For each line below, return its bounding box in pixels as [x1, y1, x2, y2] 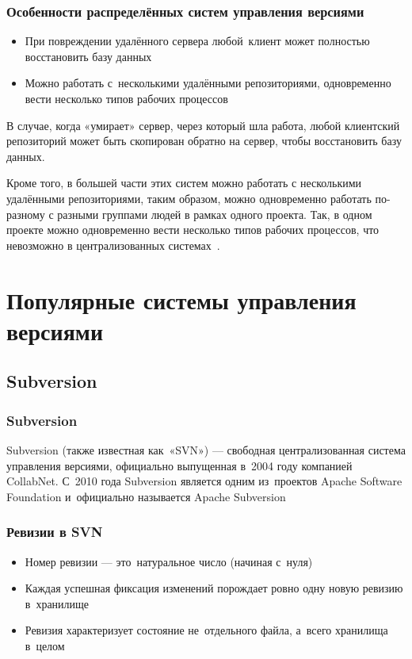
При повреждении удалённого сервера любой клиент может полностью [25, 33, 370, 49]
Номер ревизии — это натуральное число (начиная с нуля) [25, 553, 313, 569]
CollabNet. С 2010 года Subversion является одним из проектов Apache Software [6, 473, 402, 489]
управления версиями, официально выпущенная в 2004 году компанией [6, 457, 353, 473]
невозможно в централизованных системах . [6, 236, 220, 253]
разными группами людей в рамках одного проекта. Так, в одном [57, 205, 372, 222]
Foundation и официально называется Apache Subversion [6, 488, 286, 504]
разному [6, 205, 45, 222]
